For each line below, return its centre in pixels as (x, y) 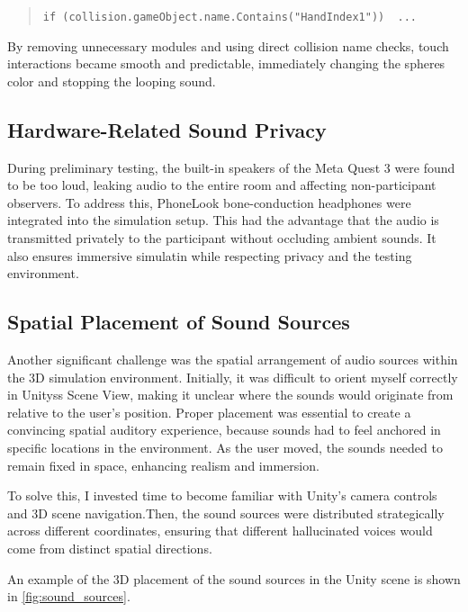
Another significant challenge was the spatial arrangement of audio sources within (233, 359)
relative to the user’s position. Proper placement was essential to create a (209, 412)
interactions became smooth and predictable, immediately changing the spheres (226, 63)
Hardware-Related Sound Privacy (167, 129)
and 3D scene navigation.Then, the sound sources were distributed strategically (226, 513)
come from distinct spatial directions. (110, 548)
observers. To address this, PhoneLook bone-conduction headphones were (209, 202)
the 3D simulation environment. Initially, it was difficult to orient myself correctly (233, 377)
